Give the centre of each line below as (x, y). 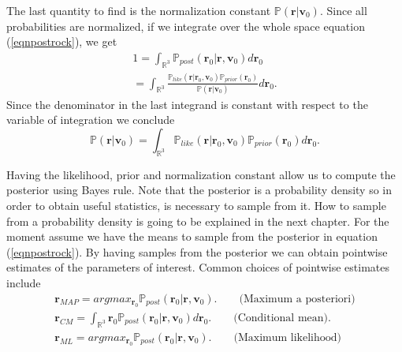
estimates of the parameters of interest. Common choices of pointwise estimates (198, 267)
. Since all (343, 10)
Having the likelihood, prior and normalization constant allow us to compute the (201, 174)
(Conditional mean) (281, 318)
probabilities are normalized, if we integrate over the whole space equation (186, 26)
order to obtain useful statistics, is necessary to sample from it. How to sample (196, 206)
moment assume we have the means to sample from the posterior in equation (192, 236)
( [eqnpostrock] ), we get (62, 41)
